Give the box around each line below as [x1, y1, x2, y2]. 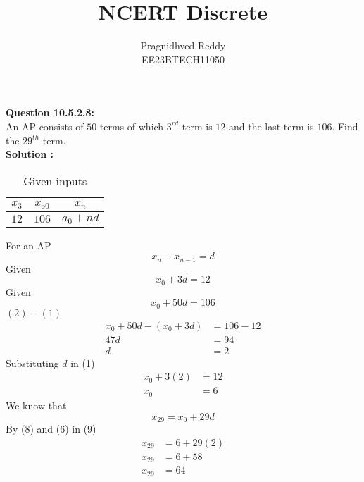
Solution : [6, 147, 54, 161]
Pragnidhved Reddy [140, 38, 226, 53]
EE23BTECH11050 [141, 51, 225, 66]
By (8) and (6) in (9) [6, 421, 96, 435]
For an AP [6, 237, 51, 252]
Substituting [6, 355, 59, 370]
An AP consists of [6, 118, 84, 133]
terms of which [99, 118, 164, 133]
